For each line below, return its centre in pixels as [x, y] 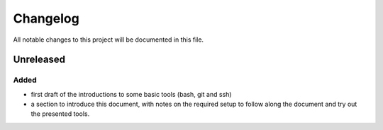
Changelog [46, 18]
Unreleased [39, 60]
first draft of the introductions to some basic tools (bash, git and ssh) [131, 94]
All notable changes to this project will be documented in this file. [109, 40]
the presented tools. [60, 114]
